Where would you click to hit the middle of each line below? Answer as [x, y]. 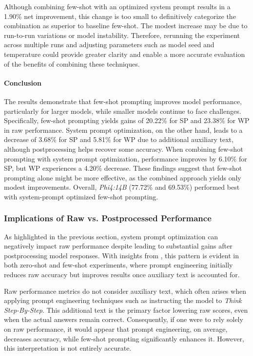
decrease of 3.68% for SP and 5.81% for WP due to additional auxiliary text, [119, 139]
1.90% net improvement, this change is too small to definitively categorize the [120, 16]
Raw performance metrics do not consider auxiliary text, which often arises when [125, 291]
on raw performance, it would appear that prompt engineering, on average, [116, 329]
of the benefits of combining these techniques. [72, 63]
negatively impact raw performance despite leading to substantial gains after [118, 246]
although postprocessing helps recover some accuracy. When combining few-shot [124, 149]
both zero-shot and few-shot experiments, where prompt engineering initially [118, 265]
